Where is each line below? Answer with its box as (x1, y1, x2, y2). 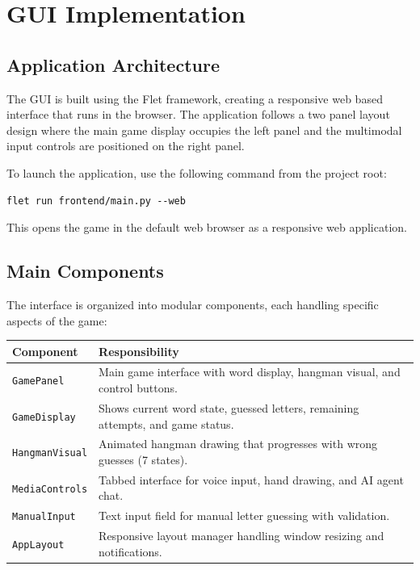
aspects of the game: (6, 312, 107, 329)
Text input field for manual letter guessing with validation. (99, 507, 390, 524)
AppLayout (12, 539, 65, 551)
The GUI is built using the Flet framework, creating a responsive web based (6, 90, 383, 107)
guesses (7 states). (99, 451, 188, 467)
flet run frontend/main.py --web (6, 195, 186, 207)
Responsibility (99, 342, 179, 359)
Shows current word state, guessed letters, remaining (99, 399, 359, 416)
